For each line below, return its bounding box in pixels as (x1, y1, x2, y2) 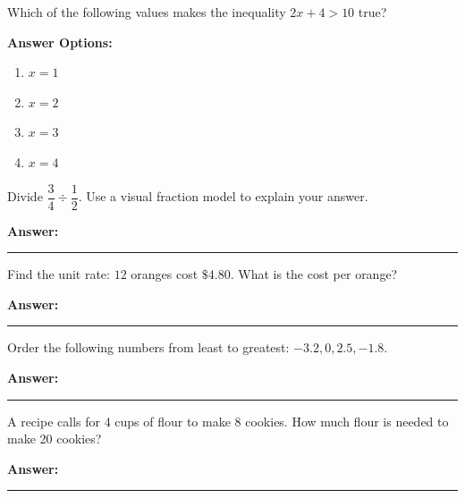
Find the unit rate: (7, 265, 110, 283)
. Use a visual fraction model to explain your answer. (78, 187, 368, 206)
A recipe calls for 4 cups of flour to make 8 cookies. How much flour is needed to (7, 411, 449, 430)
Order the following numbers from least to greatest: (7, 338, 290, 357)
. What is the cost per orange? (230, 265, 398, 283)
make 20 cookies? (7, 429, 102, 448)
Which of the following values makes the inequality (7, 3, 286, 21)
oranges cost (131, 265, 199, 283)
